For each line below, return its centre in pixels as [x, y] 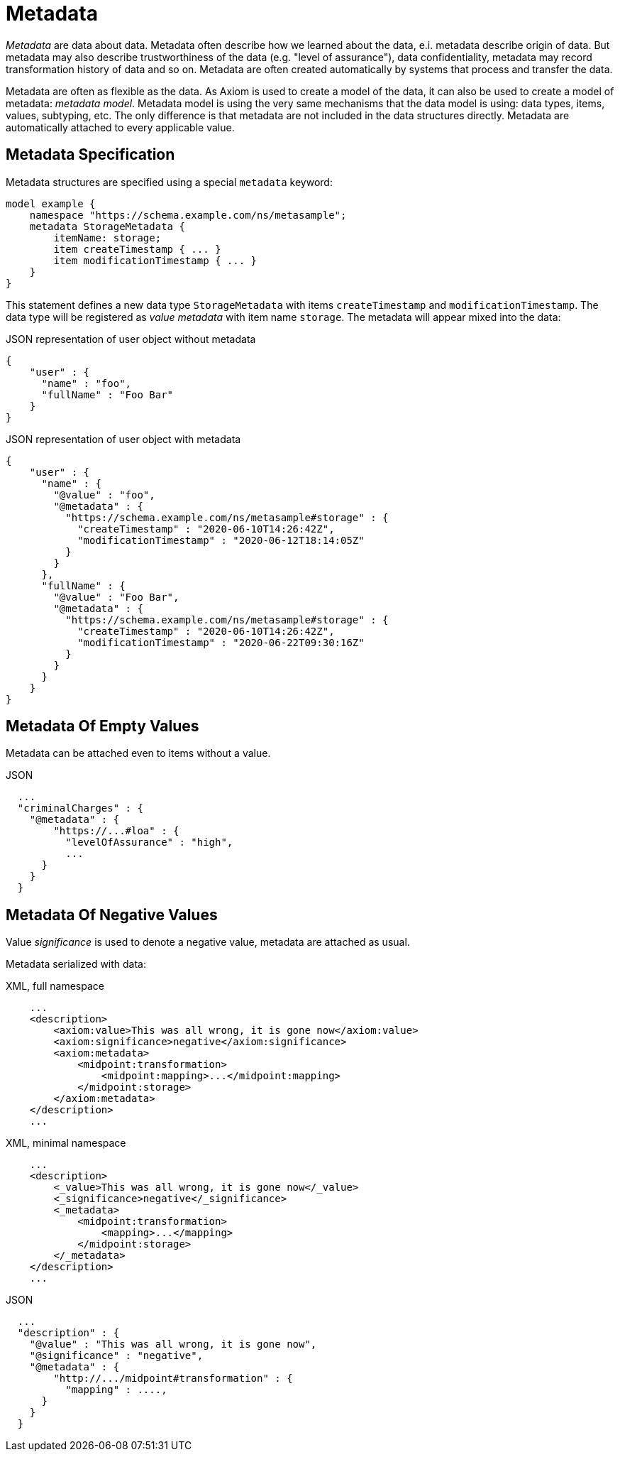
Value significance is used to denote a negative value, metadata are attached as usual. [208, 942]
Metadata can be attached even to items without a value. [138, 753]
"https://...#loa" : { [116, 831]
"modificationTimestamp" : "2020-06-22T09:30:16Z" [221, 642]
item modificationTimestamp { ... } [155, 260]
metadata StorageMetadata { [107, 226]
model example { [51, 203]
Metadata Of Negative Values [112, 915]
